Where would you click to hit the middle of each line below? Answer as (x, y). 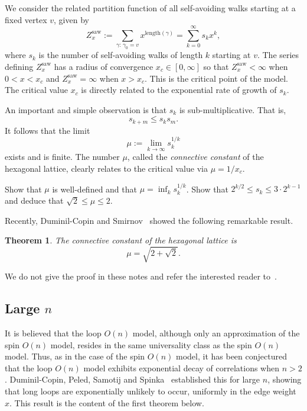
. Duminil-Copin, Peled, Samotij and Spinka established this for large (133, 379)
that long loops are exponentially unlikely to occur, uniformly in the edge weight (151, 391)
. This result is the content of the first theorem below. (107, 402)
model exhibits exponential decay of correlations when (181, 367)
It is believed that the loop (53, 333)
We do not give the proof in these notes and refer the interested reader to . (141, 276)
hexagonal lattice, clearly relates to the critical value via (106, 168)
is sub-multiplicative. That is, (233, 109)
